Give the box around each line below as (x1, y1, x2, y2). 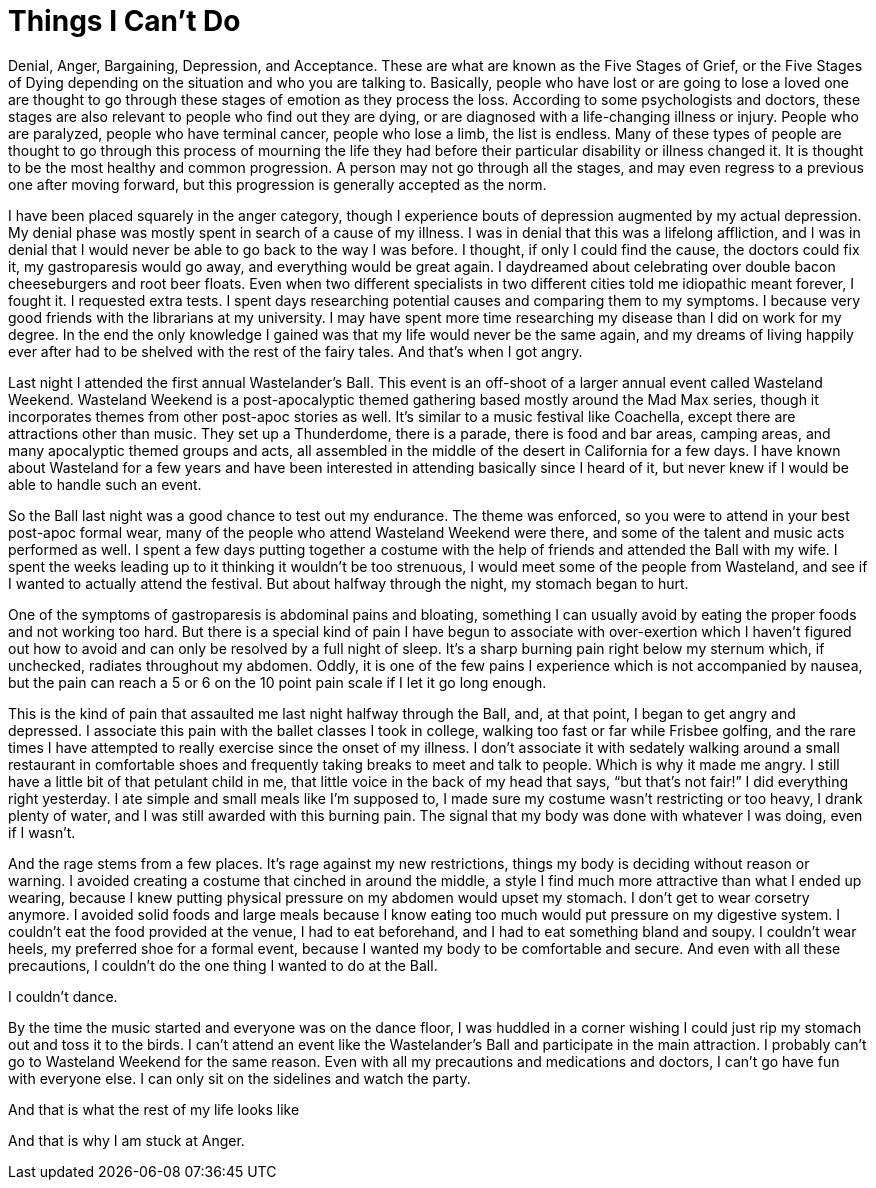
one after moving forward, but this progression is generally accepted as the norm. (8, 175, 547, 193)
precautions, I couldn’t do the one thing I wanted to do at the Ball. (8, 956, 438, 974)
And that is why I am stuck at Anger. (8, 1131, 245, 1149)
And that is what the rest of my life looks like (8, 1100, 300, 1118)
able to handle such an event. (8, 475, 202, 493)
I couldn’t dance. (8, 987, 118, 1005)
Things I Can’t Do (8, 4, 241, 38)
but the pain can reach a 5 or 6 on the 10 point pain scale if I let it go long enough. (8, 673, 547, 691)
